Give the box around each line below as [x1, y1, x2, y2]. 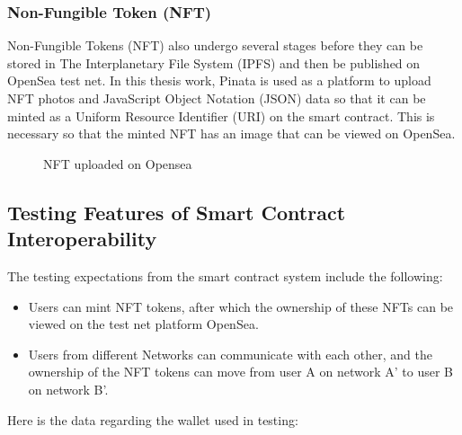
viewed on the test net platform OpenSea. [28, 315, 259, 333]
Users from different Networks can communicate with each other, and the [28, 344, 432, 363]
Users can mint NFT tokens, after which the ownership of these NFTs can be [28, 297, 454, 315]
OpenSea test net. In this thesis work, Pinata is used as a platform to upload [7, 71, 431, 90]
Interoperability [7, 225, 157, 253]
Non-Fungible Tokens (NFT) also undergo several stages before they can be [7, 36, 423, 55]
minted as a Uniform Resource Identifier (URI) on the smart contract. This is [7, 106, 435, 125]
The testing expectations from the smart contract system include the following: [7, 266, 443, 285]
